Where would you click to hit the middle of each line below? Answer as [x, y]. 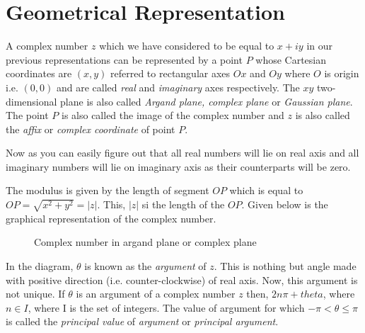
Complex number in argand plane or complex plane [145, 242]
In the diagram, [40, 265]
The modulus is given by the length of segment [108, 190]
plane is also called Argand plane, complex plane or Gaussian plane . [207, 101]
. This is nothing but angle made [285, 265]
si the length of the [183, 204]
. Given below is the [285, 204]
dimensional [31, 101]
